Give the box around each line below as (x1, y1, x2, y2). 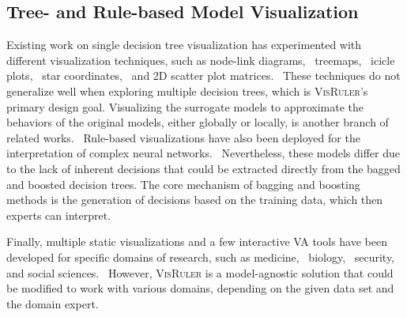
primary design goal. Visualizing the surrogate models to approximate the (6, 98, 364, 115)
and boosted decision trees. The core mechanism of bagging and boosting (6, 175, 360, 192)
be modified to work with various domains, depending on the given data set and (6, 280, 394, 296)
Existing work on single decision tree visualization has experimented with (6, 36, 362, 53)
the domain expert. (6, 295, 99, 311)
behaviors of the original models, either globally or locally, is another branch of (6, 114, 389, 130)
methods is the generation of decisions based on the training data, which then (6, 191, 383, 208)
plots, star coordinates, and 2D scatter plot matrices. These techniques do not (6, 67, 401, 84)
